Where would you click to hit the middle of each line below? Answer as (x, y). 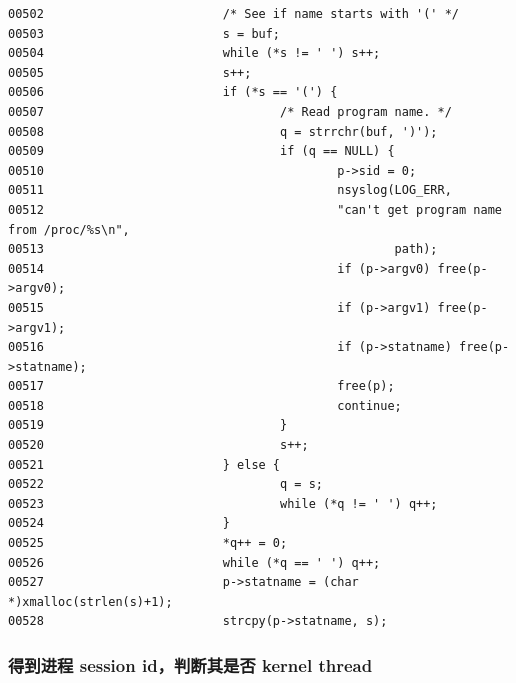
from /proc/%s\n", (69, 229)
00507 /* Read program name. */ (230, 111)
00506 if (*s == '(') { (173, 92)
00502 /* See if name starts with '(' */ (234, 14)
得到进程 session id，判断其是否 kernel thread (190, 664)
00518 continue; (205, 405)
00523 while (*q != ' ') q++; (223, 503)
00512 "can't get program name (255, 209)
